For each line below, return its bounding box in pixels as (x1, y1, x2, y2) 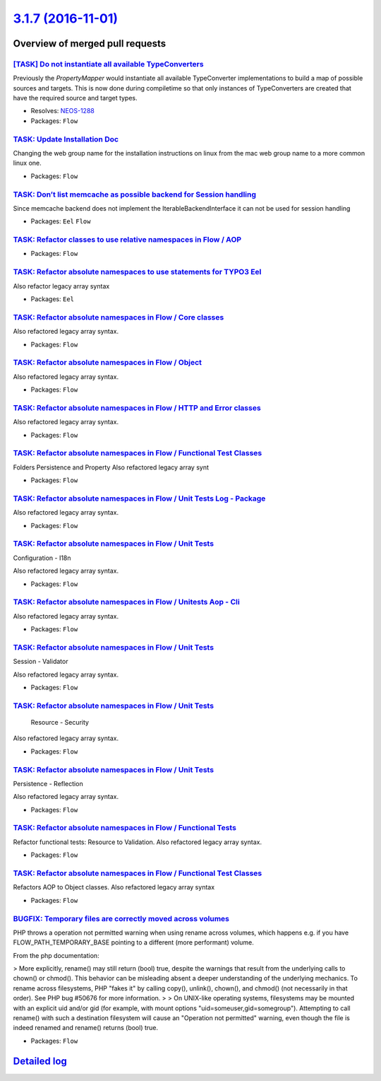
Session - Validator (13, 658, 68, 666)
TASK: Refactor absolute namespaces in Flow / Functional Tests (13, 823, 236, 833)
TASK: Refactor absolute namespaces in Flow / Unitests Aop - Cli (13, 597, 240, 607)
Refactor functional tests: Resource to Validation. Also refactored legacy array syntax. (13, 838, 262, 846)
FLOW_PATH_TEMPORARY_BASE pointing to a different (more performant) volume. (13, 938, 254, 947)
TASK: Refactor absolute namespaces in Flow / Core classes (13, 312, 224, 322)
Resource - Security (30, 718, 90, 726)
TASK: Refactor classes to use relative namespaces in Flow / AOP (13, 235, 242, 245)
